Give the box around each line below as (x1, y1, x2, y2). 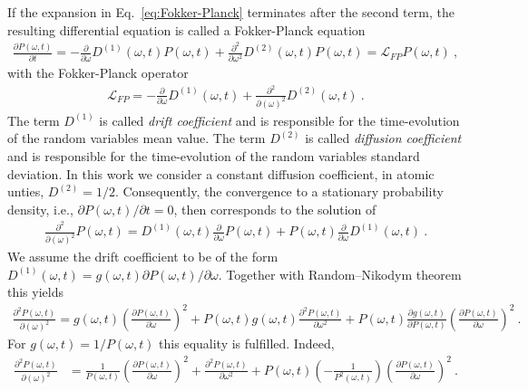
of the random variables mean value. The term (7, 129, 266, 148)
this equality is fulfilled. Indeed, (159, 334, 335, 353)
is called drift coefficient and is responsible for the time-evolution (99, 110, 460, 129)
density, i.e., (7, 199, 73, 218)
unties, (7, 182, 44, 201)
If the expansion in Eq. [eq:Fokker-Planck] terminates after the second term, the (7, 3, 455, 21)
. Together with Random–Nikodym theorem (218, 264, 462, 283)
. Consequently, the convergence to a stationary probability (114, 182, 444, 201)
